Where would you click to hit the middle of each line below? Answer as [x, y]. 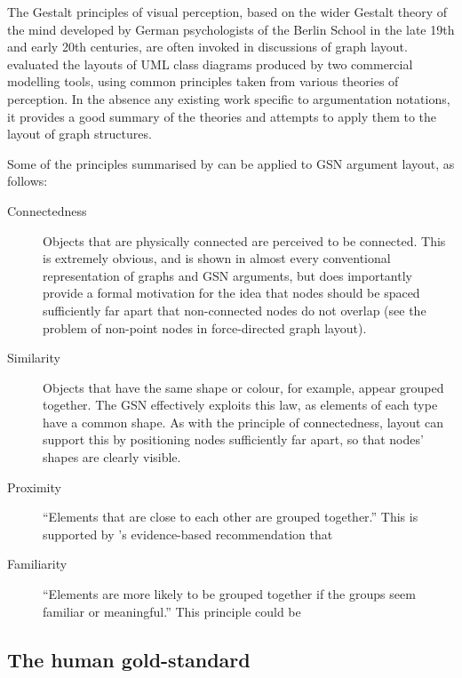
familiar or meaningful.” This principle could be [172, 611]
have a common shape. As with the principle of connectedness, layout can [243, 422]
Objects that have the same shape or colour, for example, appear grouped [243, 387]
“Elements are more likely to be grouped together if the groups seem [229, 594]
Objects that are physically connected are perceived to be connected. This [244, 240]
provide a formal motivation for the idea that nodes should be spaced [231, 293]
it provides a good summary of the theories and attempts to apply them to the [222, 116]
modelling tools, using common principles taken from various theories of [203, 81]
